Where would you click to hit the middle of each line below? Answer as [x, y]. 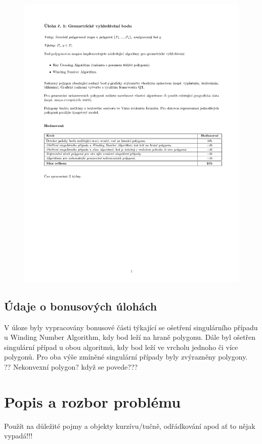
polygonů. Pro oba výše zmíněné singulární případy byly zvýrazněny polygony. [126, 357]
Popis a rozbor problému [93, 401]
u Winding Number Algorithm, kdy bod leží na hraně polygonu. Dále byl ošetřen [130, 337]
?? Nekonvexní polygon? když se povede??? [71, 367]
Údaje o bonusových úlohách [81, 306]
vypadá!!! [18, 436]
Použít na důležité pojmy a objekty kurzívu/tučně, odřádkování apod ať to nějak [130, 426]
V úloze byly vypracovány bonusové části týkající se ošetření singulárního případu [131, 327]
